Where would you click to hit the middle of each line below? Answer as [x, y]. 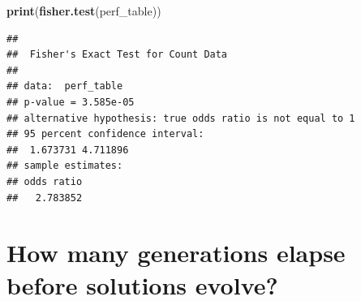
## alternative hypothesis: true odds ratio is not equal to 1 [181, 118]
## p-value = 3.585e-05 [71, 102]
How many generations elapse [176, 253]
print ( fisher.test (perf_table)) [84, 11]
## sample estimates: [65, 166]
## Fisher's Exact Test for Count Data [117, 55]
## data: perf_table [65, 86]
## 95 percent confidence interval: [105, 134]
